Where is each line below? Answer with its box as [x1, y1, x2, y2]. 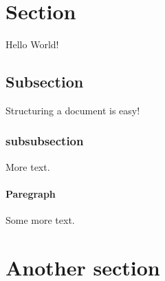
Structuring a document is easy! [5, 103, 140, 117]
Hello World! [5, 37, 59, 52]
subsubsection [5, 132, 84, 149]
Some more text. [5, 213, 75, 227]
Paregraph [5, 186, 56, 200]
